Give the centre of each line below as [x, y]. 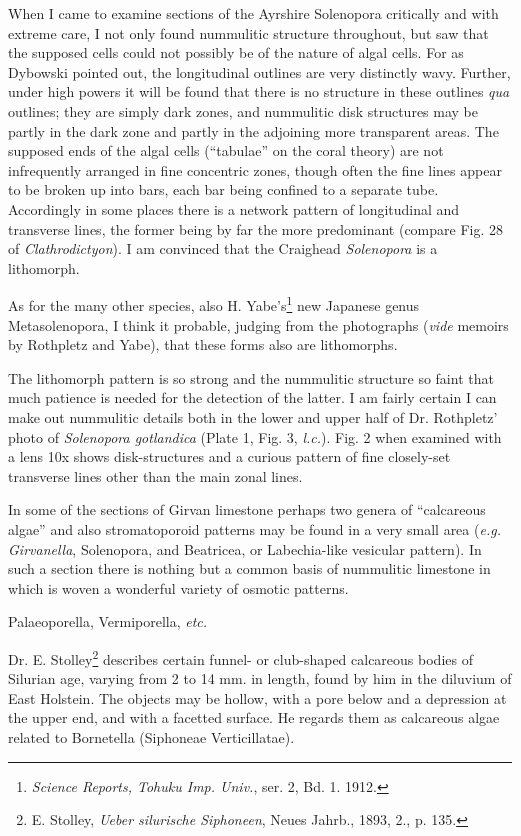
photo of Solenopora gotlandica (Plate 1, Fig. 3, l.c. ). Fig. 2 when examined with [255, 436]
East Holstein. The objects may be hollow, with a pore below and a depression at [257, 697]
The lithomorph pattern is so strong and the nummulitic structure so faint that [251, 377]
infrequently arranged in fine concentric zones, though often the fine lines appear [255, 169]
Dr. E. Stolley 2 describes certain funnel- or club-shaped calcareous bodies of [240, 657]
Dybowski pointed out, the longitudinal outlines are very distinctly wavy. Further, [259, 71]
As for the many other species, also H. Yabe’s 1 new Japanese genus [214, 303]
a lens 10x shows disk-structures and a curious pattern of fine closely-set [229, 456]
